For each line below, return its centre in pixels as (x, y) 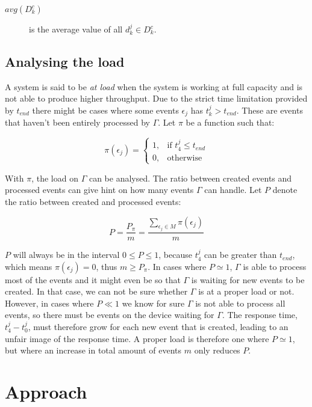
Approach (46, 392)
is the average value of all (76, 29)
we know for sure (153, 303)
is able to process (275, 266)
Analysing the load (65, 61)
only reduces (217, 350)
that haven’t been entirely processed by (77, 122)
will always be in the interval (66, 255)
